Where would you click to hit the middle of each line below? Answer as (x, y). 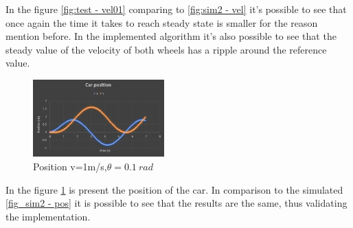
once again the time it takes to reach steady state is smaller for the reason (162, 22)
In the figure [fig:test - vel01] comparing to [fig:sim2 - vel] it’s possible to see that (176, 9)
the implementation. (48, 216)
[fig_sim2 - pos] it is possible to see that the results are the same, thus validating (176, 203)
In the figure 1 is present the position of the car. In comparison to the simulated (174, 189)
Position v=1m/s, (70, 167)
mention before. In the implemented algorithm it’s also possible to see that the (171, 36)
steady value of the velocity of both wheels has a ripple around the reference (166, 49)
